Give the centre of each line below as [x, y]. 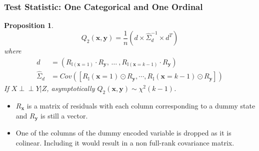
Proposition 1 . [29, 25]
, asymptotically [71, 88]
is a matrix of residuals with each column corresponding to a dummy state [141, 105]
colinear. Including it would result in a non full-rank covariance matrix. [125, 142]
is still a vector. [64, 115]
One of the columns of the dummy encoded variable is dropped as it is [123, 132]
